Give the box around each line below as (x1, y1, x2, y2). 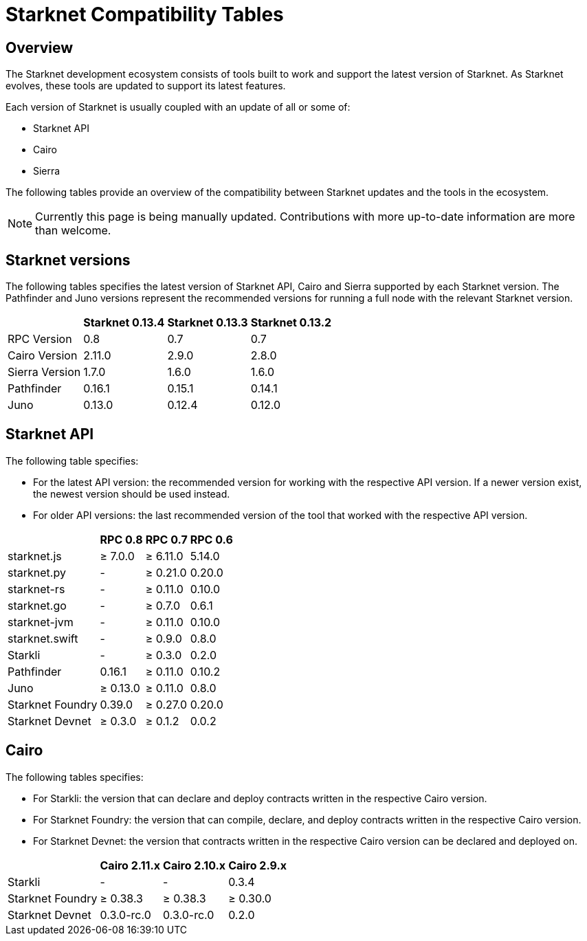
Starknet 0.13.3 (167, 315, 248, 330)
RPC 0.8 (100, 532, 143, 546)
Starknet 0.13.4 (83, 315, 165, 330)
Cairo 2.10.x (163, 858, 226, 872)
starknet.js (8, 549, 62, 563)
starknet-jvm (8, 615, 74, 629)
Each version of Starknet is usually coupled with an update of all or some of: (5, 101, 351, 113)
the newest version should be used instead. (33, 487, 230, 500)
